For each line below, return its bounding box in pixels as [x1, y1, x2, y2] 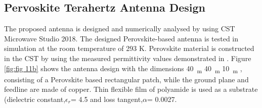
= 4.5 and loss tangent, [70, 93, 143, 104]
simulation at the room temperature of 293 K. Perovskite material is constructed [4, 43, 254, 53]
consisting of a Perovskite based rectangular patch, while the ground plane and [4, 74, 249, 84]
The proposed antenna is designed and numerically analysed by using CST [4, 23, 235, 34]
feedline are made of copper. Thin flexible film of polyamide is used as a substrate [4, 84, 258, 94]
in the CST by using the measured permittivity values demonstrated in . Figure [4, 52, 251, 63]
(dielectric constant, [4, 93, 66, 104]
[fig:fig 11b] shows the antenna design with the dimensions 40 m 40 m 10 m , [4, 63, 242, 75]
